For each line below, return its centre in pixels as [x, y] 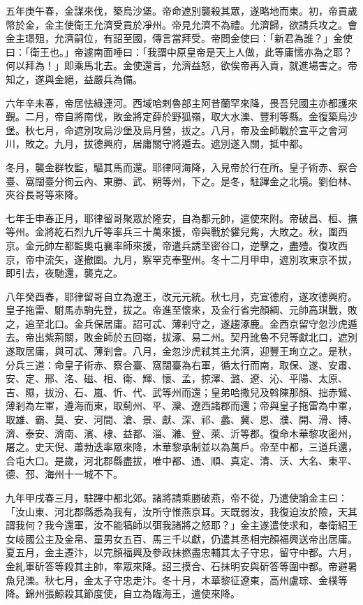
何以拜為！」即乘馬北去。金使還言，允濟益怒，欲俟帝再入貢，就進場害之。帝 [181, 65]
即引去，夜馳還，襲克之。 [64, 273]
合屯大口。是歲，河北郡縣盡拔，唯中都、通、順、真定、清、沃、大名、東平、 [181, 460]
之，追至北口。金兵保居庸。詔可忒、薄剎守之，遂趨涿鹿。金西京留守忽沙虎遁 [181, 323]
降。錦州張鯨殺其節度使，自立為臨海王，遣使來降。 [123, 593]
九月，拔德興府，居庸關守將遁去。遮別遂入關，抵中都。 [181, 144]
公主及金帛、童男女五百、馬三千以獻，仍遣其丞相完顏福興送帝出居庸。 [196, 538]
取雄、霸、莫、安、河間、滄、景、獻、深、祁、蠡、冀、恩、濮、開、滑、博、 [181, 420]
